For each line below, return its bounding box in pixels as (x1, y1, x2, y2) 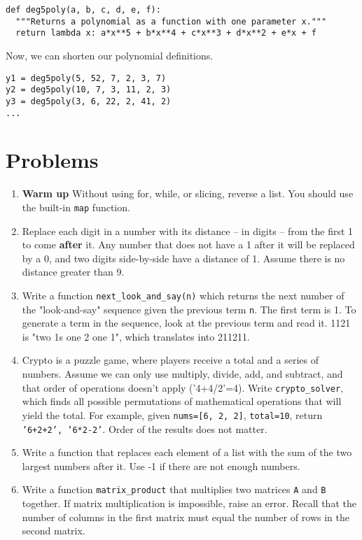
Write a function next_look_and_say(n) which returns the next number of (22, 287, 344, 302)
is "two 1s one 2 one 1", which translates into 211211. (22, 329, 250, 343)
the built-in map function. (22, 199, 130, 214)
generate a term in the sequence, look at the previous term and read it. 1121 (22, 315, 351, 330)
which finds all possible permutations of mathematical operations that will (22, 394, 342, 408)
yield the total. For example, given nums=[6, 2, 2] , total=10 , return (22, 407, 323, 422)
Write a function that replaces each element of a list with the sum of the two (22, 445, 352, 460)
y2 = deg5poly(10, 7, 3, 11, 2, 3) (6, 85, 172, 95)
